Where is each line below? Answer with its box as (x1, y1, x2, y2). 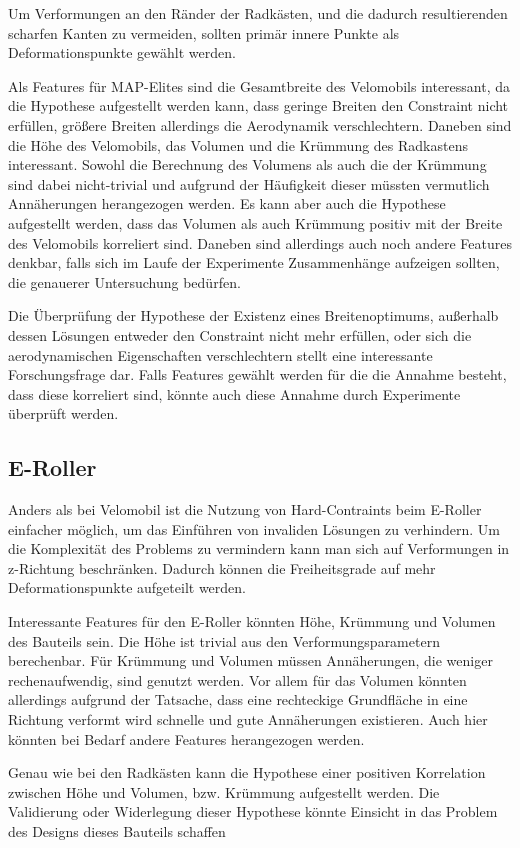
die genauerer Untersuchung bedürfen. (8, 271, 241, 292)
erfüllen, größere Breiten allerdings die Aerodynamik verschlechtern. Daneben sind (8, 114, 512, 135)
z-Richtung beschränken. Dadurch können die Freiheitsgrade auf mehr (8, 557, 436, 578)
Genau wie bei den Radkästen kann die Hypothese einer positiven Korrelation (8, 762, 486, 783)
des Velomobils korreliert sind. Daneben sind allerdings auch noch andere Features (8, 232, 512, 253)
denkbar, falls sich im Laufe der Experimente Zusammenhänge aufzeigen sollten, (8, 252, 500, 273)
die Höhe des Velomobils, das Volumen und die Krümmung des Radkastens (8, 134, 468, 155)
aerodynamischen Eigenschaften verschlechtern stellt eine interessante (8, 344, 433, 365)
